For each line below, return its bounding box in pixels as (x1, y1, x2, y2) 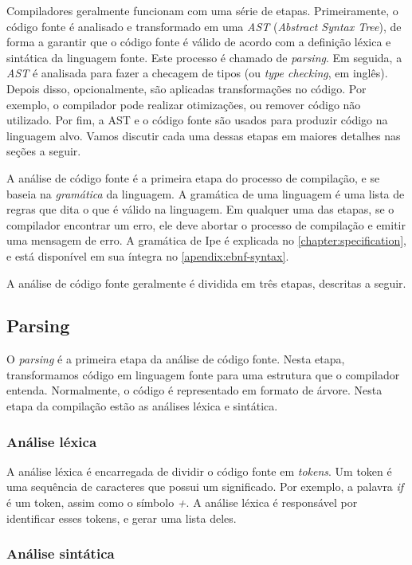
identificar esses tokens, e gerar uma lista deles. (6, 509, 237, 526)
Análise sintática (6, 543, 115, 563)
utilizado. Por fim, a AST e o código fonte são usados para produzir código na (6, 112, 388, 128)
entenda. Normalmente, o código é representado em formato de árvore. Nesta (6, 382, 383, 398)
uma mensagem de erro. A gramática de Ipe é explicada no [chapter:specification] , (6, 232, 406, 249)
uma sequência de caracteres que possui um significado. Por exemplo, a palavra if (6, 478, 404, 495)
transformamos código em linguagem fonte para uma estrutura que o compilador (6, 366, 400, 383)
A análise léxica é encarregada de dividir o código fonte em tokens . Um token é (6, 462, 392, 479)
